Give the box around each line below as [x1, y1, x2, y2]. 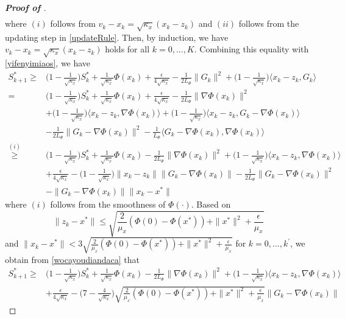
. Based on [191, 197, 231, 210]
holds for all [105, 43, 150, 55]
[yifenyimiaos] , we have [5, 57, 91, 69]
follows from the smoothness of [50, 197, 166, 210]
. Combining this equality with [194, 43, 309, 55]
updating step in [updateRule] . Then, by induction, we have [5, 30, 229, 43]
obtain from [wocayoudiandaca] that [5, 253, 140, 265]
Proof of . [5, 1, 46, 13]
